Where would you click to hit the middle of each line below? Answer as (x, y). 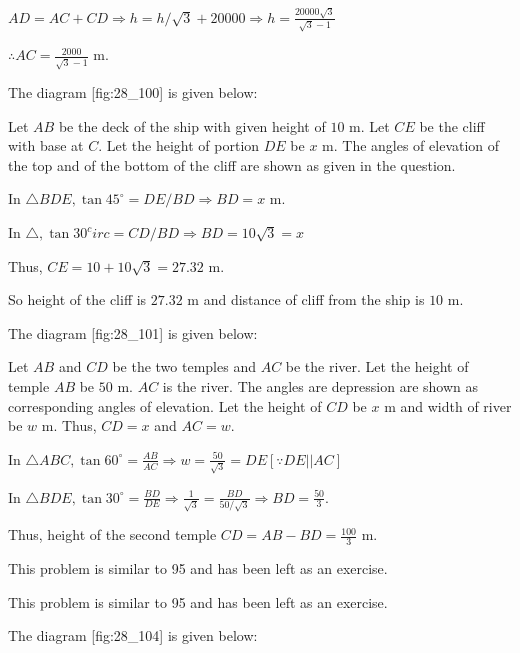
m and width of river (448, 405)
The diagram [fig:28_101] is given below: (133, 332)
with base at (46, 145)
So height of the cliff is (77, 299)
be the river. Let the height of (377, 366)
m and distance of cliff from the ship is (306, 299)
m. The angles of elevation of (411, 145)
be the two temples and (184, 366)
